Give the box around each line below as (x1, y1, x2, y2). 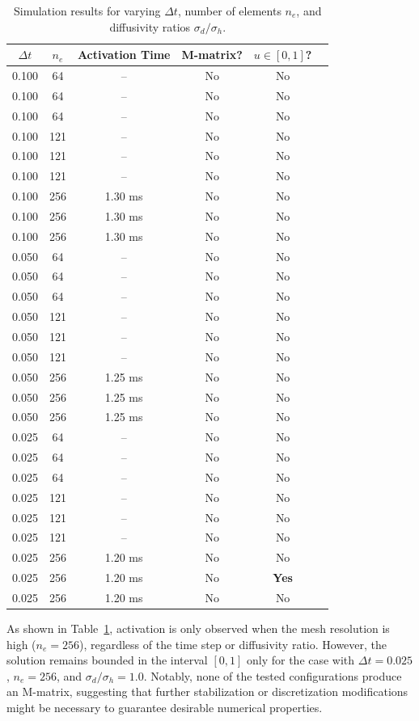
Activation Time (77, 46, 171, 63)
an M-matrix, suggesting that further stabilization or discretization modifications (6, 683, 408, 700)
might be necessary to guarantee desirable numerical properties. (6, 699, 323, 716)
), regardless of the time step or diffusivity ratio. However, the (79, 635, 387, 652)
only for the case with (246, 651, 355, 668)
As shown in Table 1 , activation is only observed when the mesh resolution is (6, 620, 390, 637)
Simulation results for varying (13, 2, 161, 19)
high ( (6, 635, 36, 652)
